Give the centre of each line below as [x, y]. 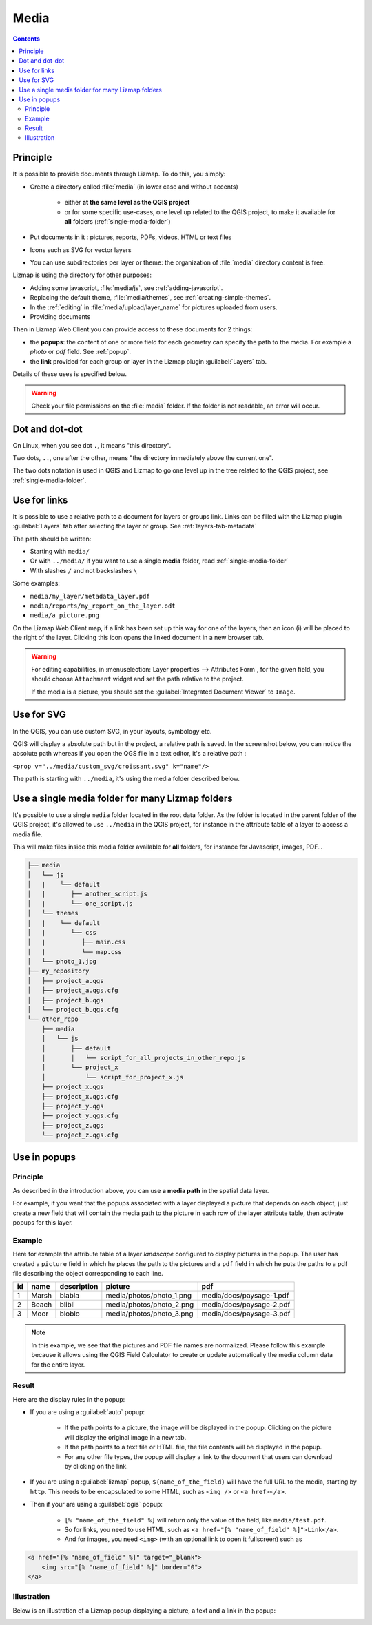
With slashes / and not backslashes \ [84, 570]
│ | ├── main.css [76, 942]
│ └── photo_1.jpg [62, 962]
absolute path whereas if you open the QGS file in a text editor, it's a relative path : [130, 754]
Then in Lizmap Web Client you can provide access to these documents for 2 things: [133, 329]
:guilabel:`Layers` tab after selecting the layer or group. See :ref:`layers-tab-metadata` [135, 526]
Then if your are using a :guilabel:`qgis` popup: [96, 1504]
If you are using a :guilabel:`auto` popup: [87, 1412]
